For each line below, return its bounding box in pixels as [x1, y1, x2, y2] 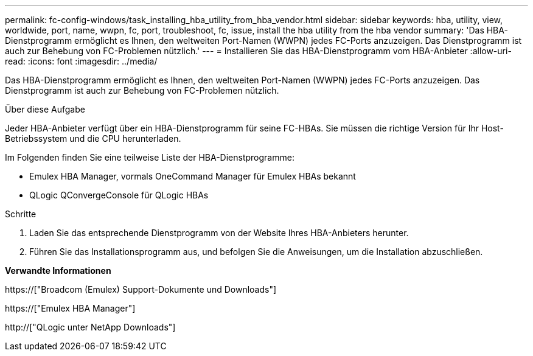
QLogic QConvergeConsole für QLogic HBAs [29, 190, 209, 200]
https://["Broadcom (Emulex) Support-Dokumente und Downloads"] [5, 284, 277, 295]
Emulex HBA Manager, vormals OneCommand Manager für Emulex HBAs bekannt [29, 171, 356, 181]
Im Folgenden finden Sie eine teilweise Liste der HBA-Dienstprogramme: [5, 152, 294, 162]
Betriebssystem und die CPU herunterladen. [5, 133, 181, 144]
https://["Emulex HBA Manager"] [5, 303, 136, 313]
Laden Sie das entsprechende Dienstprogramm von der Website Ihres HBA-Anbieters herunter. [29, 228, 409, 238]
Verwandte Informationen [5, 265, 111, 276]
